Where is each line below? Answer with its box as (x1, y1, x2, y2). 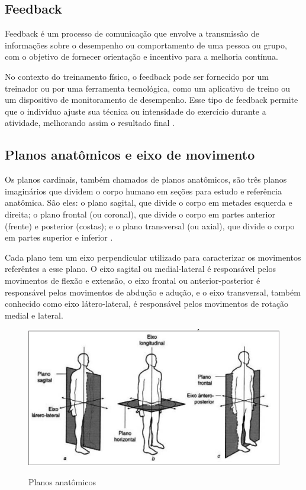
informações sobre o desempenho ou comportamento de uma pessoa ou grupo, (5, 38, 287, 51)
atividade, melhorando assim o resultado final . (5, 116, 175, 129)
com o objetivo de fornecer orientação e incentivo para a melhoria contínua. (5, 50, 278, 63)
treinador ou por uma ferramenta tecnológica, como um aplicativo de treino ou (5, 82, 291, 94)
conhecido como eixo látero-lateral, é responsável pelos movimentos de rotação (5, 297, 289, 310)
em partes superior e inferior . (5, 231, 113, 244)
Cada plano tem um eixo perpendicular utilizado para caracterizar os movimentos (5, 251, 301, 263)
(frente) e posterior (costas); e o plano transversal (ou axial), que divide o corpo (5, 219, 295, 232)
